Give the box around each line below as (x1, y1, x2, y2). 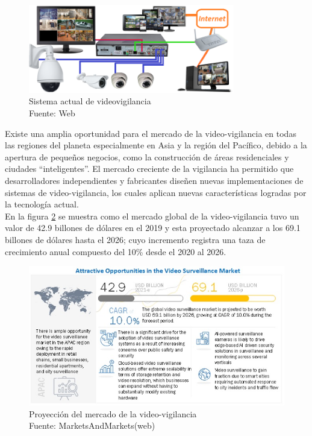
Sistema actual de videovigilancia (29, 95, 151, 107)
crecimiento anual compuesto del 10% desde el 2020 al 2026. (5, 245, 226, 257)
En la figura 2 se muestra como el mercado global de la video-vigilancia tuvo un (5, 209, 299, 222)
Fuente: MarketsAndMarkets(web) (29, 419, 155, 432)
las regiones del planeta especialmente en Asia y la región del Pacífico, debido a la (5, 139, 307, 151)
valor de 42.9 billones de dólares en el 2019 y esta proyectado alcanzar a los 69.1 (5, 221, 301, 234)
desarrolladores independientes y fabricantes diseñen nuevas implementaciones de (5, 174, 304, 186)
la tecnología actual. (5, 198, 79, 210)
